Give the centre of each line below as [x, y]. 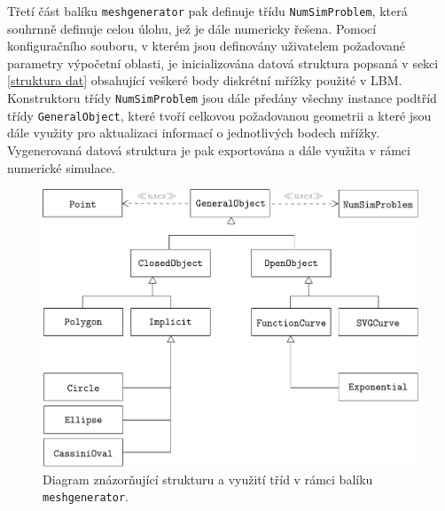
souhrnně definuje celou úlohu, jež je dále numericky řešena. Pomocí [192, 28]
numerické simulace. [61, 167]
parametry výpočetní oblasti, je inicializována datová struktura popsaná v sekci [223, 63]
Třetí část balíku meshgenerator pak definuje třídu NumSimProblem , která [207, 11]
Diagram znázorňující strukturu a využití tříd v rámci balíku [208, 479]
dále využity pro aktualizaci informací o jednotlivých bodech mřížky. [194, 133]
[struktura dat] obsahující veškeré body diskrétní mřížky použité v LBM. [205, 80]
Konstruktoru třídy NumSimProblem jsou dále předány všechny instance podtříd [222, 98]
